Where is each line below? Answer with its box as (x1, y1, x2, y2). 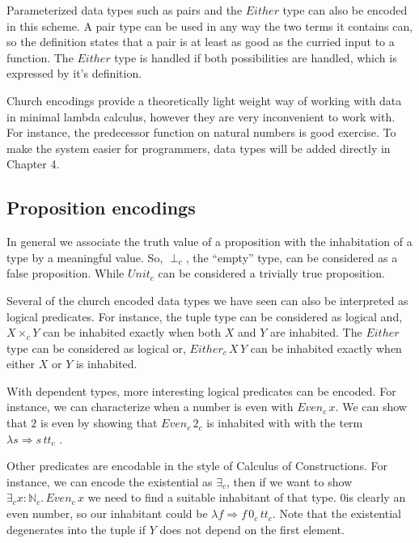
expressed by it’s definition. (6, 65, 142, 82)
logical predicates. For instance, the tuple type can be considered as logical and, (6, 308, 403, 325)
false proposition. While (6, 265, 125, 282)
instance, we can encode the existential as (6, 473, 213, 490)
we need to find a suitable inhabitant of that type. (87, 489, 336, 506)
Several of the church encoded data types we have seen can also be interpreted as (6, 291, 408, 308)
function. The (6, 49, 74, 66)
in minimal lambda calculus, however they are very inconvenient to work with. (6, 108, 396, 125)
